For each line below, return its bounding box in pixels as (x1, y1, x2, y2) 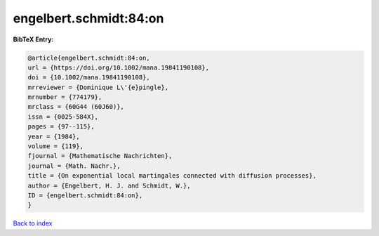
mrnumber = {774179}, (27, 93, 102, 101)
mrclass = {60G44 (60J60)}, (27, 103, 124, 111)
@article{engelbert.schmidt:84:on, (27, 53, 150, 62)
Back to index (13, 219, 53, 228)
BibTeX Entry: (13, 35, 54, 44)
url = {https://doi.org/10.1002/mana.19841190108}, (27, 63, 210, 72)
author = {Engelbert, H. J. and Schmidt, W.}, (27, 181, 191, 190)
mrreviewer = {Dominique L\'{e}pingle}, (27, 83, 168, 91)
